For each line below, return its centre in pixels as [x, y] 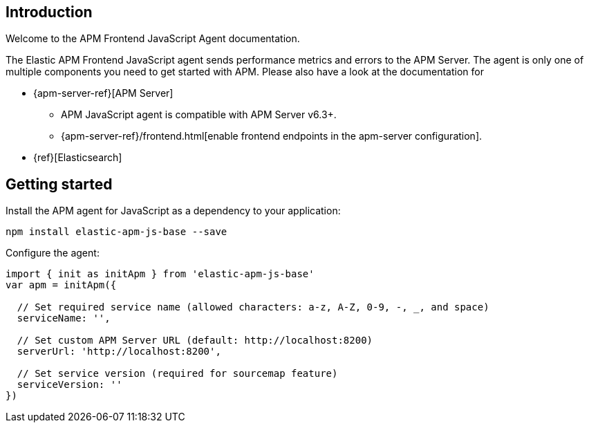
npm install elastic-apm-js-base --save [116, 232]
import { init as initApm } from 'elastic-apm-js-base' [160, 274]
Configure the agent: [53, 253]
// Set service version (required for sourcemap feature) [177, 374]
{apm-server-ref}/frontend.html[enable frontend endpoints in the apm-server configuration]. [272, 136]
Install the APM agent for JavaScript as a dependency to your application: [173, 211]
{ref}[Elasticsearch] [78, 158]
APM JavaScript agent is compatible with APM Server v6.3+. [199, 115]
